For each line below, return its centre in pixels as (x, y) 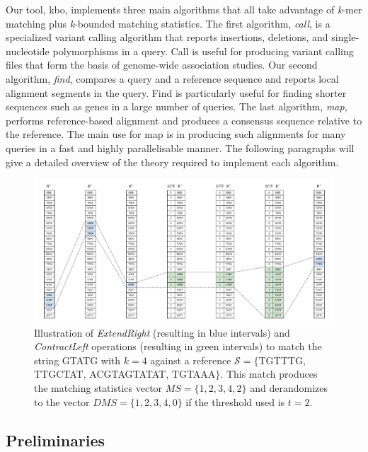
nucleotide (28, 51)
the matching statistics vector (98, 387)
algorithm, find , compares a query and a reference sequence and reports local (172, 78)
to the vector (62, 401)
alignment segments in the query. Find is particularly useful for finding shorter (176, 92)
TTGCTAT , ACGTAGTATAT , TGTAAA (125, 374)
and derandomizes (289, 387)
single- (345, 37)
